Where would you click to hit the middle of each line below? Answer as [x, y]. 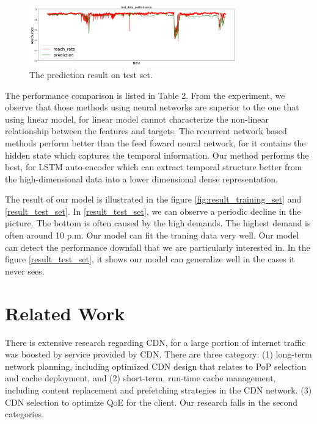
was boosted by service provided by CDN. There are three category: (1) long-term [158, 354]
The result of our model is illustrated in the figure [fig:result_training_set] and [153, 199]
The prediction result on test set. [91, 74]
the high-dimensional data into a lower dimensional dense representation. [141, 178]
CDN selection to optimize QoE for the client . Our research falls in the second [151, 402]
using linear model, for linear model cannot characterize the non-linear [137, 119]
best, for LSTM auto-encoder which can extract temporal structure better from [154, 167]
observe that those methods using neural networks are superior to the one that [152, 107]
